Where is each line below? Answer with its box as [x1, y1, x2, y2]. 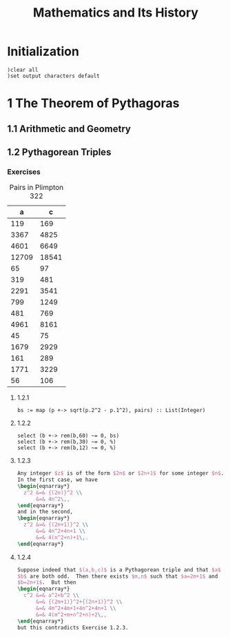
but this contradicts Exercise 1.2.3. [17, 624, 129, 631]
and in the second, [17, 509, 74, 516]
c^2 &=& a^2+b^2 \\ [23, 592, 79, 599]
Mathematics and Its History [33, 5, 198, 21]
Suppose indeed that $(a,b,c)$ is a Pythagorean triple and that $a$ [17, 566, 222, 574]
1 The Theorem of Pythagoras [7, 95, 180, 111]
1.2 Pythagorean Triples [7, 146, 112, 158]
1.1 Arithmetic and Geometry [7, 123, 131, 135]
